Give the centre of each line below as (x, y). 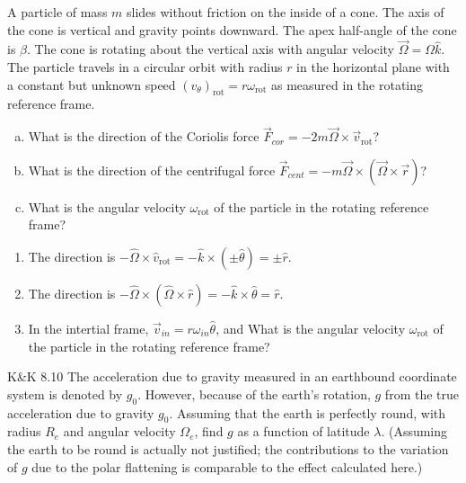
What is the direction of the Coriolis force (144, 136)
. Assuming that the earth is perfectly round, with (308, 412)
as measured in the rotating (347, 84)
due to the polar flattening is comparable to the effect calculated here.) (227, 466)
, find (209, 431)
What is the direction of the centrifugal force (152, 170)
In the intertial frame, (88, 328)
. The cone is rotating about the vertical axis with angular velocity (211, 49)
